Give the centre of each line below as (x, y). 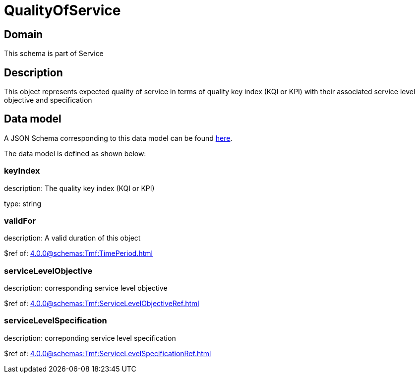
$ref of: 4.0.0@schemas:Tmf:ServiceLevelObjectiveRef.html (102, 304)
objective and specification (48, 100)
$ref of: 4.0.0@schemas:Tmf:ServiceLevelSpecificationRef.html (108, 353)
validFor (20, 220)
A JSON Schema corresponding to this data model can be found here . (118, 138)
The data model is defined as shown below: (75, 153)
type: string (23, 203)
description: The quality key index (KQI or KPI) (79, 188)
